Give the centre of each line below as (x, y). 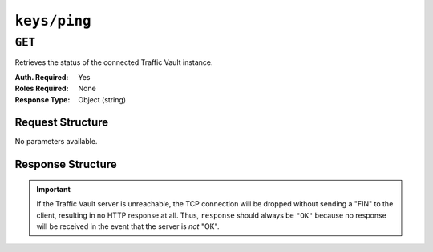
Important (54, 189)
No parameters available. (56, 142)
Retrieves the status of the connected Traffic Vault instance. (114, 62)
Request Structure (62, 123)
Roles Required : (42, 89)
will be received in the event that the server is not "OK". (128, 226)
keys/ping (53, 21)
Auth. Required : (42, 77)
